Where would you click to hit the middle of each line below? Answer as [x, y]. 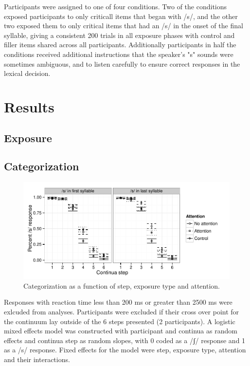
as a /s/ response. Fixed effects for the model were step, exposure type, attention [125, 350]
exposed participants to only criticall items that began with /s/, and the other [121, 16]
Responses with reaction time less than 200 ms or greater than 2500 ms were [118, 302]
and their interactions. [37, 359]
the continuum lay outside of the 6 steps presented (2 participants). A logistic [120, 321]
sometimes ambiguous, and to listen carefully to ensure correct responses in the [122, 64]
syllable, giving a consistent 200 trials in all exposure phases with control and [119, 35]
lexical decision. [27, 73]
